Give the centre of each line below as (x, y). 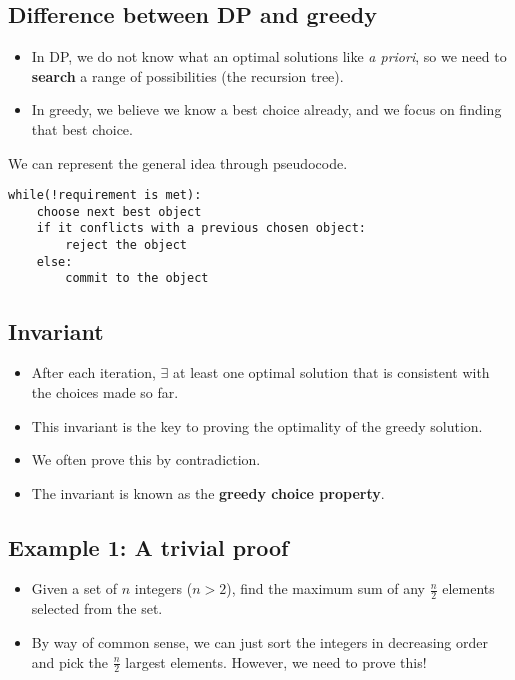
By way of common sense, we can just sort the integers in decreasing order (259, 641)
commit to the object (137, 278)
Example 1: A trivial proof (148, 546)
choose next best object (119, 211)
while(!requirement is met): (105, 195)
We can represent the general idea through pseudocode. (178, 162)
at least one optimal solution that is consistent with (331, 372)
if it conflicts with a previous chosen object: (201, 228)
